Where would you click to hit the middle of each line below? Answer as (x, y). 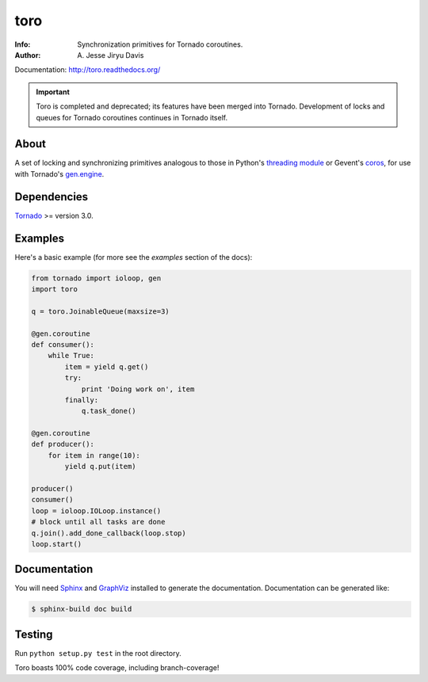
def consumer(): (63, 344)
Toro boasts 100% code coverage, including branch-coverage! (117, 668)
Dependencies (52, 197)
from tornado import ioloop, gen (96, 278)
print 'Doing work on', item (138, 389)
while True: (71, 356)
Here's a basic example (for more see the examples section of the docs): (134, 257)
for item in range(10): (94, 455)
